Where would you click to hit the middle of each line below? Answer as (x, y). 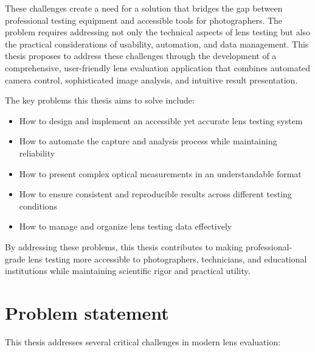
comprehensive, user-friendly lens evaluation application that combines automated (158, 67)
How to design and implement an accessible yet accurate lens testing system (161, 120)
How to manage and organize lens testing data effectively (126, 226)
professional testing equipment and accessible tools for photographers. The (144, 20)
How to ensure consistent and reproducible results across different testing (155, 194)
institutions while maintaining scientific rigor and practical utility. (128, 271)
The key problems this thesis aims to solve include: (100, 100)
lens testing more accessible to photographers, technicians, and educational (168, 259)
